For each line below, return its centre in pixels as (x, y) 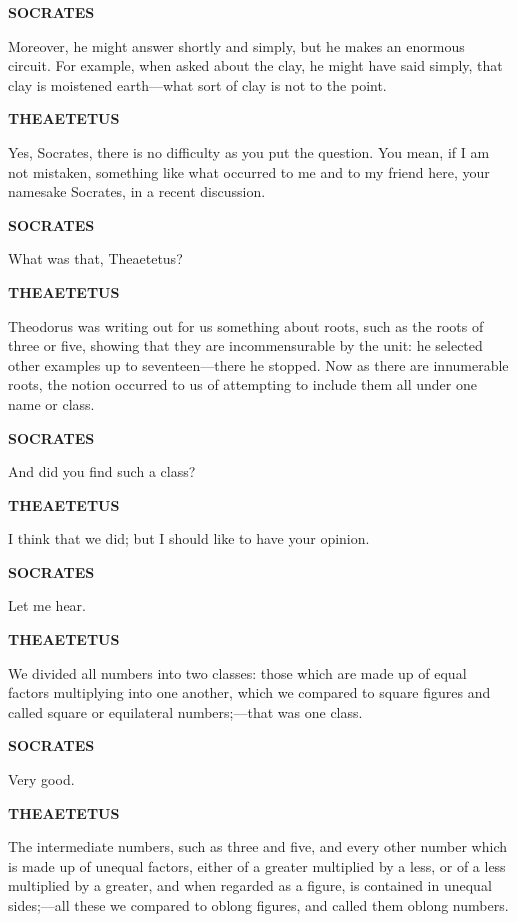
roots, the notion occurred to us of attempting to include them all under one (242, 384)
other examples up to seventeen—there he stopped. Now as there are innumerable (258, 364)
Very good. (41, 779)
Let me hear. (47, 605)
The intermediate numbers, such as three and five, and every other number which (257, 846)
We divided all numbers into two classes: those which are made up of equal (237, 672)
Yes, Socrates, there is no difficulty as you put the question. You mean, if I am (249, 151)
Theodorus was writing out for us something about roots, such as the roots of (246, 325)
